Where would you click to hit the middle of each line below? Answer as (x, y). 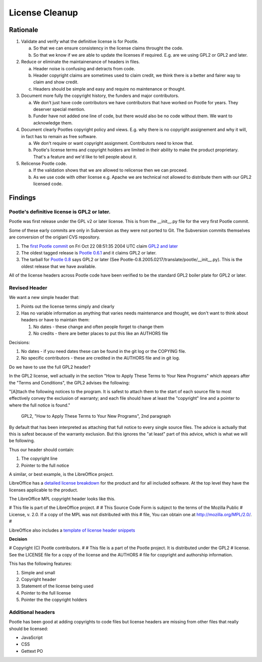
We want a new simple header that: (44, 298)
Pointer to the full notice (45, 465)
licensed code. (48, 184)
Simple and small (38, 572)
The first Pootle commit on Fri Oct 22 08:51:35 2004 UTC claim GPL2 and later (99, 246)
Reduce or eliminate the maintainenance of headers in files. (81, 62)
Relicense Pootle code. (44, 164)
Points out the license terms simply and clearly (68, 306)
